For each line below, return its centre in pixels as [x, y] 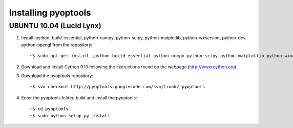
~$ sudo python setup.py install [70, 116]
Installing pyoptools [50, 13]
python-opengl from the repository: [57, 45]
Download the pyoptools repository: [57, 76]
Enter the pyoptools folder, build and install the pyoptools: [79, 97]
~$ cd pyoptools [49, 109]
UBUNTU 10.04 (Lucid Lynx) [55, 26]
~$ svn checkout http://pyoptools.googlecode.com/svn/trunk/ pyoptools [117, 87]
